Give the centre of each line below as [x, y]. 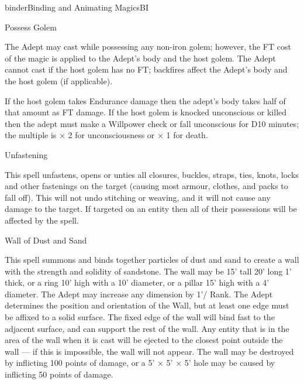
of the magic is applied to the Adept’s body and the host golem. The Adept [140, 58]
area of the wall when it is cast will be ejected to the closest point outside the [144, 340]
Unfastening [26, 154]
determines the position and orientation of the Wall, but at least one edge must [147, 305]
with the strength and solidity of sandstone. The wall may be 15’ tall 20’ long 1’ [148, 271]
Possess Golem [31, 27]
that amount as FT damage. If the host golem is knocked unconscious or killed [146, 112]
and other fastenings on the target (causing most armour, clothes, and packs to [146, 186]
